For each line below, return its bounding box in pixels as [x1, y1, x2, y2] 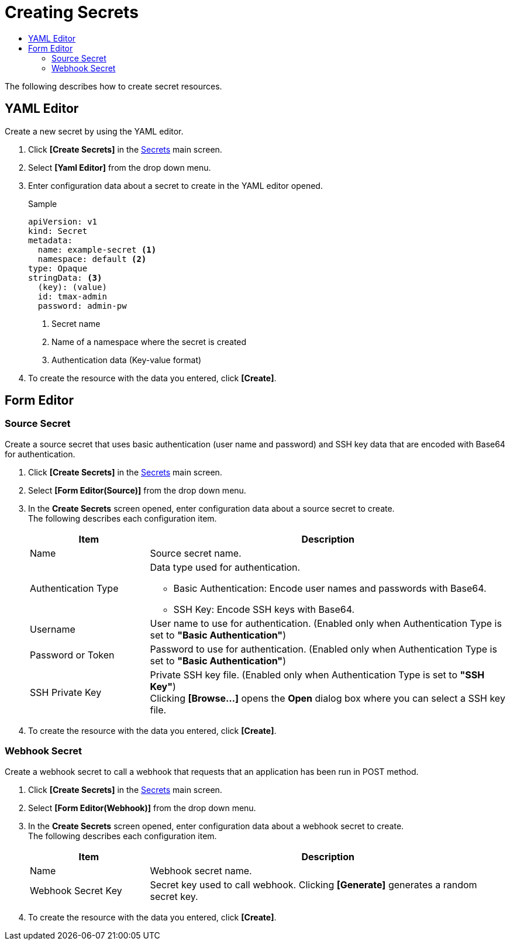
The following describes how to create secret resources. [5, 81, 222, 91]
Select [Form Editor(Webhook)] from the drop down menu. [28, 802, 256, 813]
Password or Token [30, 649, 115, 661]
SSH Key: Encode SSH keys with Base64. [173, 603, 355, 615]
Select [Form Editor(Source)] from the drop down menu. [28, 485, 246, 495]
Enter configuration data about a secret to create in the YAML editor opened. [28, 180, 323, 191]
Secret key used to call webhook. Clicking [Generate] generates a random [150, 878, 477, 891]
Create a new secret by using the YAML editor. [5, 126, 184, 136]
